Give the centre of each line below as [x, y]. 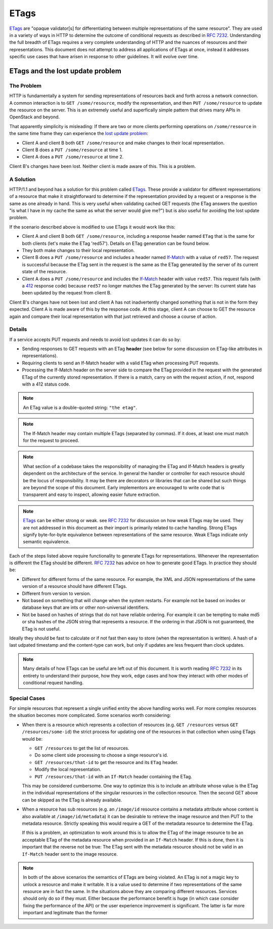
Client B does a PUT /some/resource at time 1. [72, 150]
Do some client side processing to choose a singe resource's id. [101, 755]
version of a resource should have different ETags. [75, 586]
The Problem [26, 86]
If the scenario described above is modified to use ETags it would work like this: [92, 227]
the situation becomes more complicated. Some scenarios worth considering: [90, 715]
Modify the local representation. [68, 770]
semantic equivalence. [47, 542]
